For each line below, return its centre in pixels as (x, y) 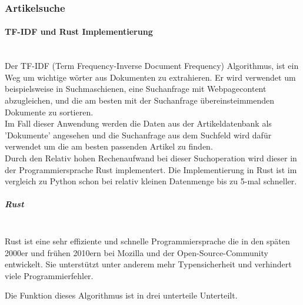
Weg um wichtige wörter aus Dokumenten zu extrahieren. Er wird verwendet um (150, 77)
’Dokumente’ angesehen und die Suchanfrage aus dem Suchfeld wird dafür (138, 135)
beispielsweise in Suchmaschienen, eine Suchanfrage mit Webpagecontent (136, 89)
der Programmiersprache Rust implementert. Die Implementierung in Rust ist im (151, 169)
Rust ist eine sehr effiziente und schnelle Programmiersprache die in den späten (147, 241)
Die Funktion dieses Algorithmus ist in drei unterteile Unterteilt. (121, 295)
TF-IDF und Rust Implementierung (79, 32)
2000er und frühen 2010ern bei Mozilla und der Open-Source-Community (136, 252)
